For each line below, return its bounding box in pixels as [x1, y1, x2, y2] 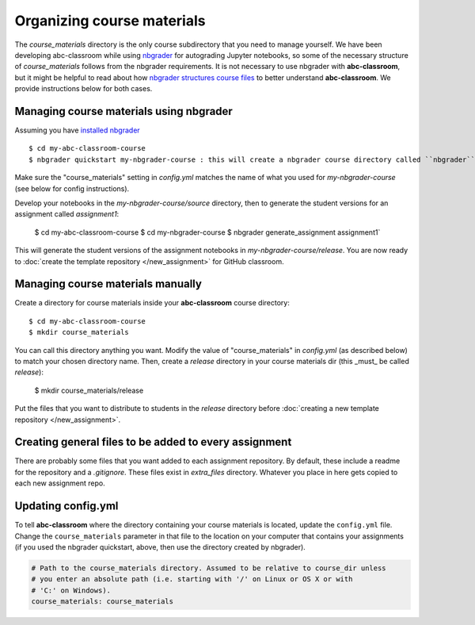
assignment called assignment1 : [14, 209, 120, 219]
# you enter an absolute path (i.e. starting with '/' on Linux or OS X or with [31, 575, 353, 584]
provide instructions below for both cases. [14, 84, 153, 94]
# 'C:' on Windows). [31, 585, 111, 595]
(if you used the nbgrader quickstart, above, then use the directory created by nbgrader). [14, 542, 306, 551]
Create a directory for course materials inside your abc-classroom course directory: [14, 298, 291, 308]
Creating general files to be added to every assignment [14, 435, 292, 449]
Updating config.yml [14, 500, 119, 513]
